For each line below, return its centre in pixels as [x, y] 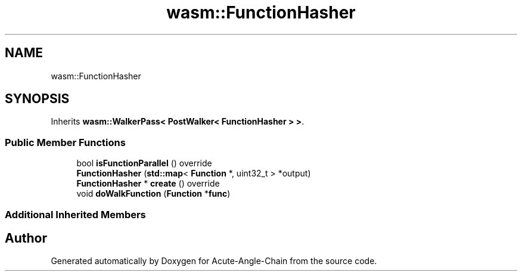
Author [26, 238]
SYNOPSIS [37, 99]
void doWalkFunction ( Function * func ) [153, 194]
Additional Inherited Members [75, 214]
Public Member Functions [65, 142]
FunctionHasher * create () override [148, 184]
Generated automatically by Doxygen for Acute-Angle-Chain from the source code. [214, 261]
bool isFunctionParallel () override [144, 163]
